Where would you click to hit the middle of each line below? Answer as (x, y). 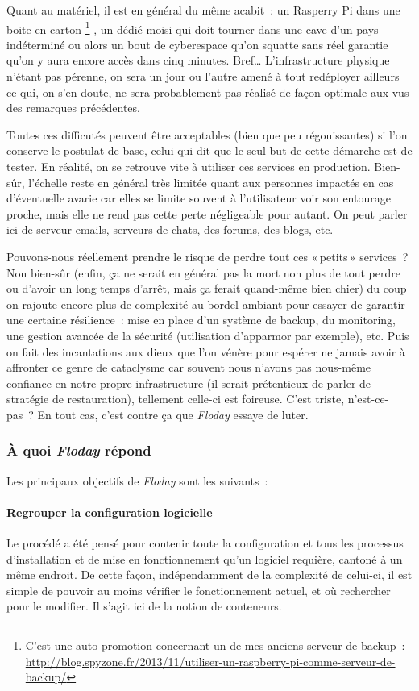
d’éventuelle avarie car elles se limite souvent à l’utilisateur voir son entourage (199, 198)
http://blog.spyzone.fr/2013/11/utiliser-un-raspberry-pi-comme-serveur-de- (210, 661)
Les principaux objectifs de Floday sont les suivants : (137, 480)
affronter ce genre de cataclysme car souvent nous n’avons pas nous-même (189, 367)
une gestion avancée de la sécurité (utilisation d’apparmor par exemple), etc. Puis (208, 335)
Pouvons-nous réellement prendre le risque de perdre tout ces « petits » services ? (207, 256)
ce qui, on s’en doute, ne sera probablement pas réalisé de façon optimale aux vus (208, 92)
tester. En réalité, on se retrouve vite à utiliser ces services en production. (189, 166)
